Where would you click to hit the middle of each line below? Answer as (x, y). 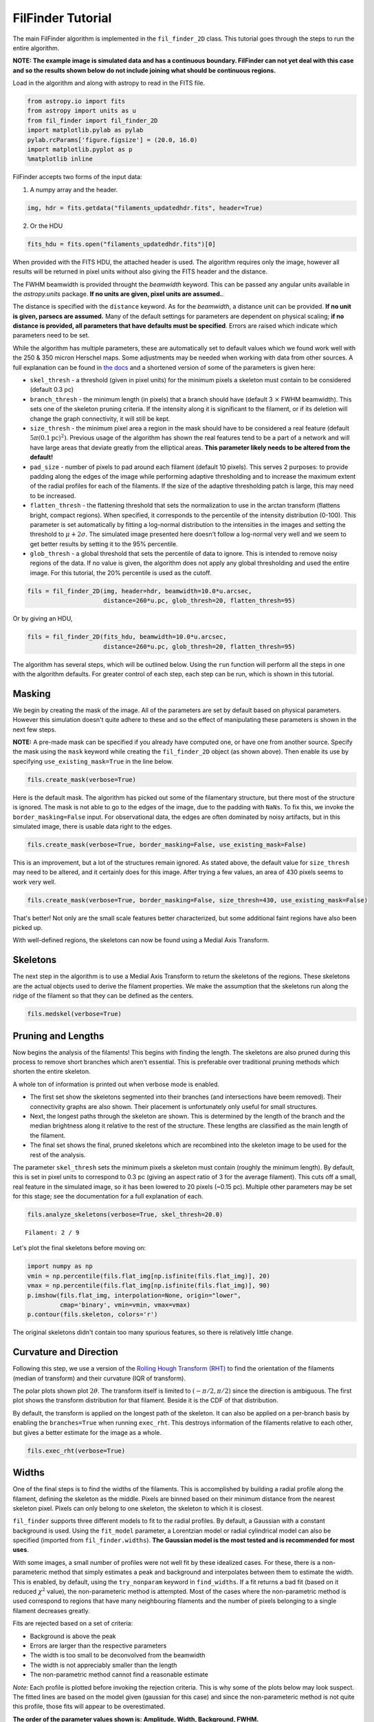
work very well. (34, 882)
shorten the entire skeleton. (52, 1072)
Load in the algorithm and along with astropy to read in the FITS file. (109, 83)
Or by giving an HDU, (43, 619)
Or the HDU (46, 226)
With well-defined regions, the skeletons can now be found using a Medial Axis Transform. (141, 940)
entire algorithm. (36, 48)
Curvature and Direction (65, 1352)
